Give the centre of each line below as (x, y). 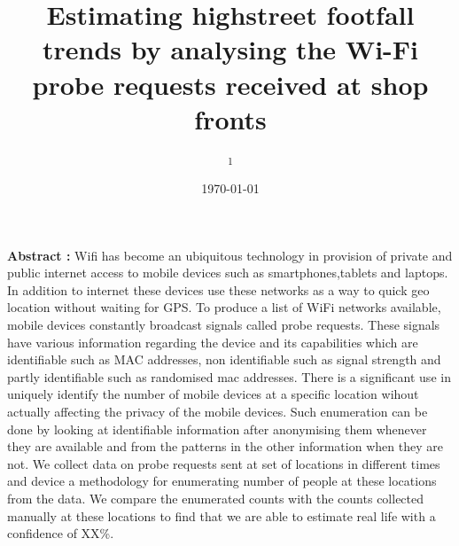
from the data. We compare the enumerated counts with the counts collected (216, 498)
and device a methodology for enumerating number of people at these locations (222, 481)
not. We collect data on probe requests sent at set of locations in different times (224, 463)
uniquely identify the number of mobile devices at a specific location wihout (213, 394)
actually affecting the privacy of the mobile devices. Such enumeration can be (218, 411)
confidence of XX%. (61, 533)
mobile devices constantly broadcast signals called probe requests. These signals (224, 324)
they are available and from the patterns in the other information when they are (225, 446)
